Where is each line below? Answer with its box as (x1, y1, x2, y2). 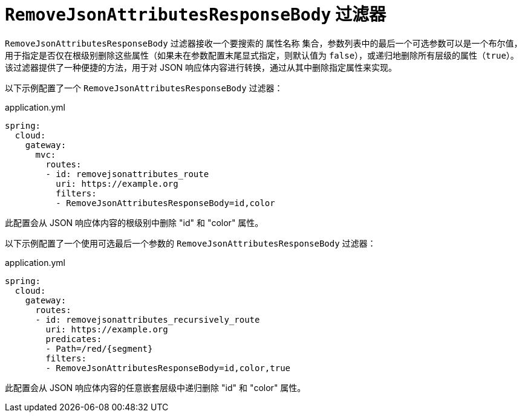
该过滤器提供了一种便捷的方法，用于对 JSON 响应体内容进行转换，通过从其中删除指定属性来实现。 (5, 62, 397, 73)
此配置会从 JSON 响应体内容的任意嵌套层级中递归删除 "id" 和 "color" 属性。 (5, 382, 306, 393)
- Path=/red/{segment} (45, 343, 153, 354)
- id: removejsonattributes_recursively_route (35, 314, 260, 325)
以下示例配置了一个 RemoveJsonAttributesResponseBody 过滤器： (5, 82, 283, 93)
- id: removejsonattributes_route (45, 169, 209, 179)
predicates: (45, 334, 102, 344)
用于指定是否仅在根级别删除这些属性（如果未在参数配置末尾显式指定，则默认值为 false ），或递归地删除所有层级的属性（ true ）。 (5, 50, 519, 60)
